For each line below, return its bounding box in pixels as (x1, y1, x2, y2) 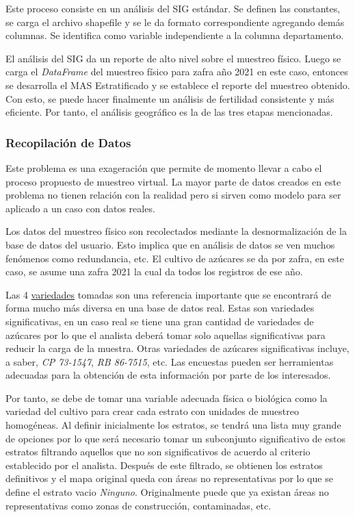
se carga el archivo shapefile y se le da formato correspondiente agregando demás (5, 14, 345, 29)
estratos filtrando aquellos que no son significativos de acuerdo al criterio (5, 444, 311, 459)
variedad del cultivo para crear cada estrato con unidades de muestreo (5, 404, 300, 418)
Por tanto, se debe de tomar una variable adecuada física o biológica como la (5, 390, 328, 405)
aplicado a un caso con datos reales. (5, 201, 155, 215)
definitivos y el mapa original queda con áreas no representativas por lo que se (5, 471, 333, 486)
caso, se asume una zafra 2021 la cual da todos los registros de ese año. (5, 264, 303, 279)
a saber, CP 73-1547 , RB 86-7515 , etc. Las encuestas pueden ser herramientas (5, 354, 334, 368)
